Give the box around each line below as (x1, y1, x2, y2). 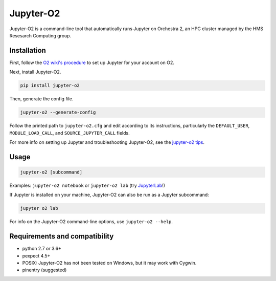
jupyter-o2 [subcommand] (20, 169, 83, 175)
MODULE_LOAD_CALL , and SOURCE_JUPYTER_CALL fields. (9, 129, 130, 136)
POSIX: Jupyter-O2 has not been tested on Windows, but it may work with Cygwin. (22, 260, 197, 266)
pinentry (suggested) (22, 267, 67, 273)
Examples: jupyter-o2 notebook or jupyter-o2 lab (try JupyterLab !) (9, 182, 166, 188)
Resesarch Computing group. (9, 32, 72, 38)
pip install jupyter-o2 (20, 82, 80, 89)
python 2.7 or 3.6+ (22, 246, 61, 252)
